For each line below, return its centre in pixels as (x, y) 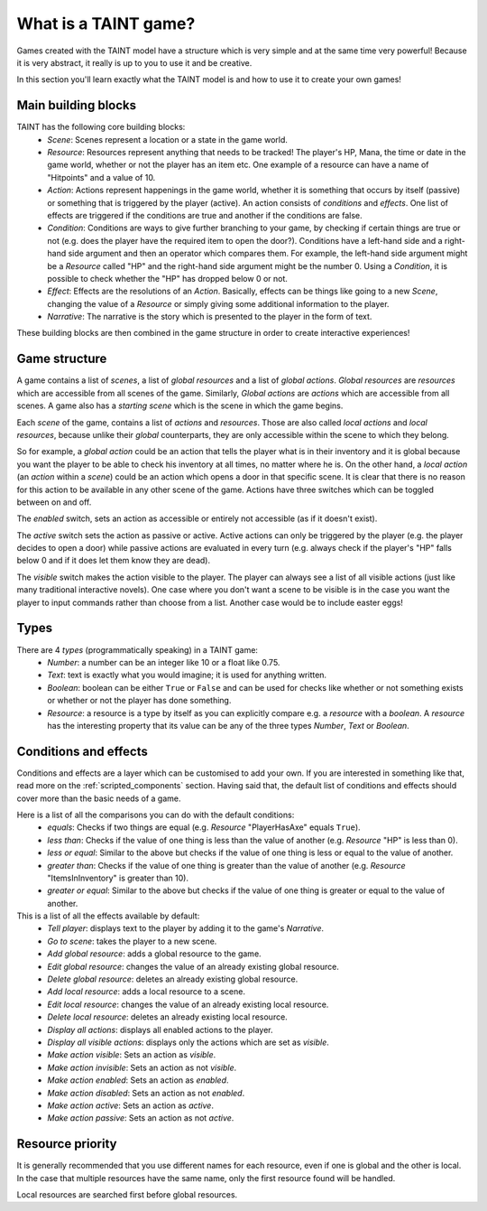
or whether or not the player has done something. (139, 701)
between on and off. (54, 502)
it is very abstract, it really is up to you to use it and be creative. (134, 62)
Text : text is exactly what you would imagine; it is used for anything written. (187, 675)
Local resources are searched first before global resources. (127, 1195)
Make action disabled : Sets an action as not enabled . (146, 1093)
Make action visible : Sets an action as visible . (132, 1055)
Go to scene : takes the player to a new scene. (132, 941)
